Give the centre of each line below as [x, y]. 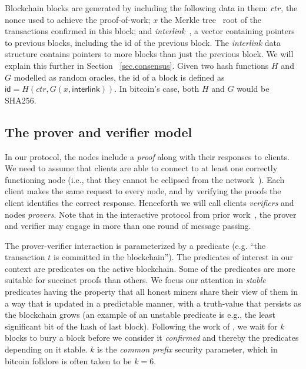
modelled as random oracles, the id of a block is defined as [119, 77]
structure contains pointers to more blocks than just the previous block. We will [149, 54]
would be [253, 89]
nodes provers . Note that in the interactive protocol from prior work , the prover [151, 214]
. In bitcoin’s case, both [157, 89]
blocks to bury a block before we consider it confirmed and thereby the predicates [152, 338]
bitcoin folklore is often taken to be [68, 360]
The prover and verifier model [99, 132]
